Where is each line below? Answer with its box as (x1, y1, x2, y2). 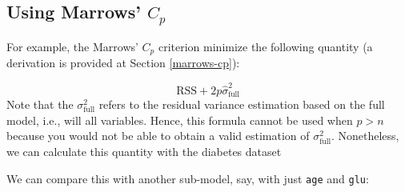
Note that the (6, 96, 74, 113)
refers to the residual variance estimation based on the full (98, 96, 385, 113)
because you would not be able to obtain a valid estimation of (6, 127, 310, 144)
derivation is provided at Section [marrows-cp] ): (6, 54, 240, 71)
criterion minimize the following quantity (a (158, 38, 373, 54)
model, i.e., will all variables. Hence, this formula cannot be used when (6, 111, 353, 128)
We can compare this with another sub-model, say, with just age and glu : (6, 170, 369, 186)
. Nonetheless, (331, 127, 399, 144)
